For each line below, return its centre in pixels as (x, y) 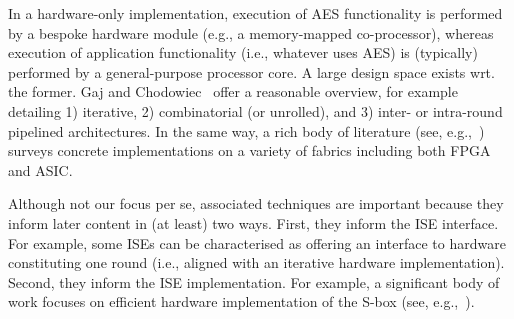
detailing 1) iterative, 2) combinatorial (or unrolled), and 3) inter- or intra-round (255, 110)
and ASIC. (40, 169)
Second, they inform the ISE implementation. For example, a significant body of (254, 281)
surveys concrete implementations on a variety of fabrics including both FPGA (249, 150)
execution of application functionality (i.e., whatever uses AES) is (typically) (243, 52)
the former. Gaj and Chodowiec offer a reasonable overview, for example (233, 91)
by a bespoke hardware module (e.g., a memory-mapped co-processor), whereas (251, 32)
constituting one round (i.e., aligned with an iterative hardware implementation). (256, 262)
